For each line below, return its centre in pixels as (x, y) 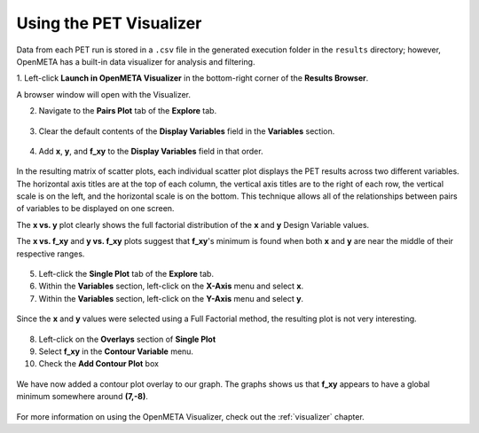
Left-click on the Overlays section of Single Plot (127, 339)
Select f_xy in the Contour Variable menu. (116, 351)
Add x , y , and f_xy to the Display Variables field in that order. (151, 151)
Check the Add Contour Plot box (99, 364)
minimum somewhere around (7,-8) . (82, 397)
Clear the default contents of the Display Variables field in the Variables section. (187, 131)
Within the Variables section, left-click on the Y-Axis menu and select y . (171, 298)
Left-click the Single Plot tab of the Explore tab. (126, 274)
